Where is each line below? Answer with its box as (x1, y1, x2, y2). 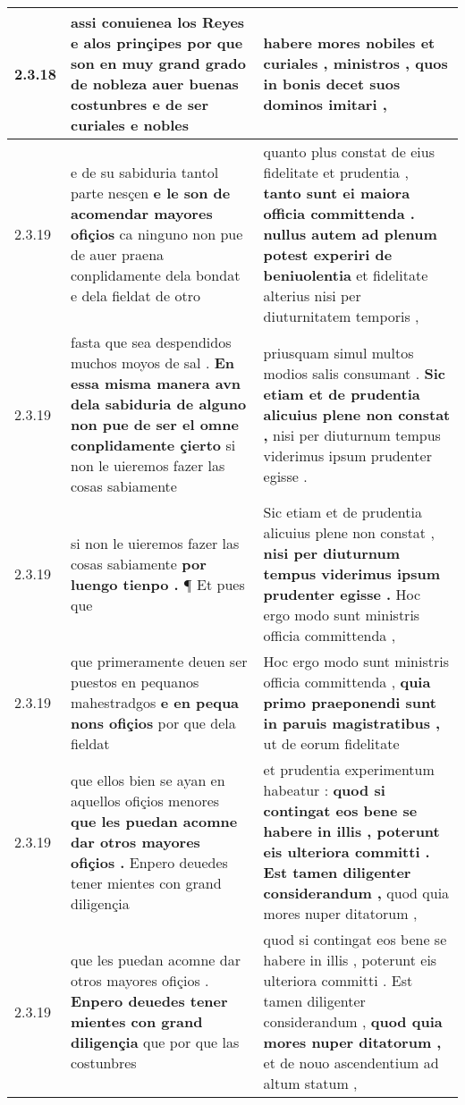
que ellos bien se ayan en (71, 769, 225, 790)
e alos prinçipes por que (71, 32, 243, 53)
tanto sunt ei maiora (263, 182, 410, 203)
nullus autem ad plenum (263, 224, 437, 244)
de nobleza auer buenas (71, 73, 239, 94)
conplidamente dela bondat (71, 265, 241, 285)
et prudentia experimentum (263, 759, 435, 780)
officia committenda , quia (263, 671, 431, 692)
